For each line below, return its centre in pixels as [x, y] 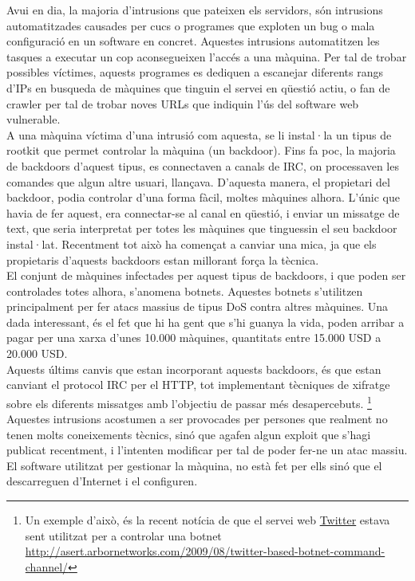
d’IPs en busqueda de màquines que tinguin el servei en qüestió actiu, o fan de [198, 87]
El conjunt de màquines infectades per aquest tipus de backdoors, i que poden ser [206, 275]
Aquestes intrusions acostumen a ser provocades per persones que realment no [197, 419]
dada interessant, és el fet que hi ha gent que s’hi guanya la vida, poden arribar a [206, 322]
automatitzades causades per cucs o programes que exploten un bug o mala [191, 25]
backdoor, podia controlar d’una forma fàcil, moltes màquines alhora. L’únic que [203, 197]
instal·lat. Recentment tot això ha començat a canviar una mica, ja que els [192, 243]
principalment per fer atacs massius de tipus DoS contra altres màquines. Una [198, 306]
